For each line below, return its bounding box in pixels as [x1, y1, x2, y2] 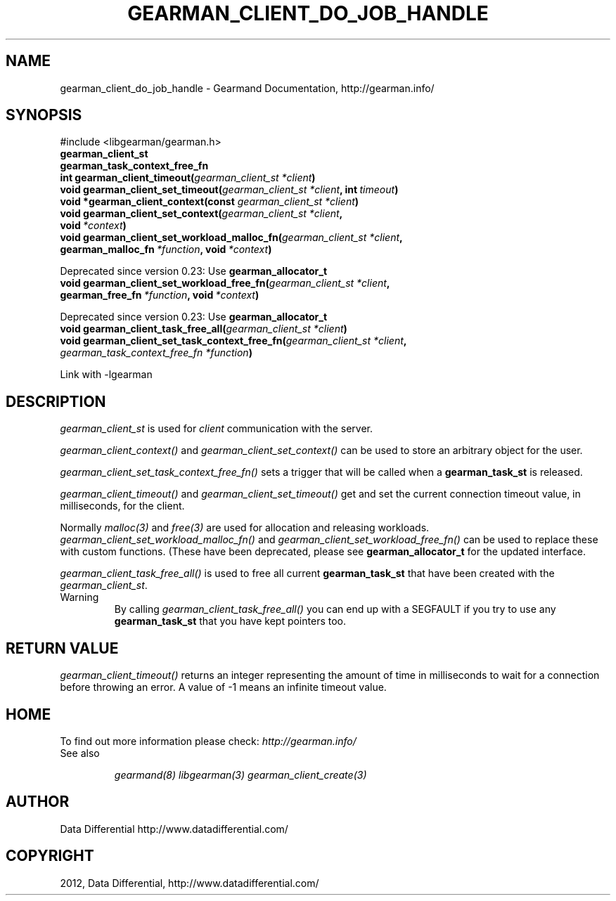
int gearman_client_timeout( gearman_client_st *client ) [60, 171, 316, 184]
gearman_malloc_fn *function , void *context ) [60, 243, 272, 256]
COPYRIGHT [6, 847, 94, 865]
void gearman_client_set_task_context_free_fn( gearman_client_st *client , [60, 335, 407, 347]
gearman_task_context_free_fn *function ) [60, 346, 252, 359]
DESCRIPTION [6, 392, 106, 410]
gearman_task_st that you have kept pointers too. [114, 615, 346, 628]
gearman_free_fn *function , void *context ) [60, 289, 259, 302]
